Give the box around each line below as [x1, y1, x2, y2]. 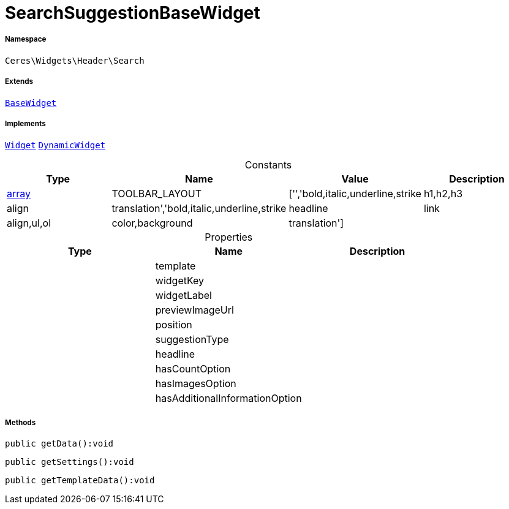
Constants [244, 159, 292, 172]
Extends [5, 77, 34, 86]
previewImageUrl [155, 304, 234, 317]
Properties [205, 231, 253, 244]
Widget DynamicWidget [5, 140, 106, 151]
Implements [5, 119, 46, 128]
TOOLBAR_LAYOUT [111, 187, 202, 200]
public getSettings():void [5, 457, 134, 467]
